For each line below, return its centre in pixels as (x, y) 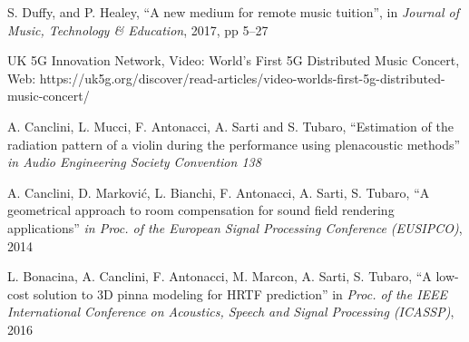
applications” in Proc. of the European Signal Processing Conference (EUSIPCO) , (235, 227)
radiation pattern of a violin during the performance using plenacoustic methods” (234, 144)
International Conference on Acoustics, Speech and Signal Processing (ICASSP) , (231, 312)
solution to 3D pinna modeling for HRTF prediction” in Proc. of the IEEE (240, 293)
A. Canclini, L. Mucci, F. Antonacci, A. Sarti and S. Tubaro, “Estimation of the (230, 126)
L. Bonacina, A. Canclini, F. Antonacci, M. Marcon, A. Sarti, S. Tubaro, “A (220, 276)
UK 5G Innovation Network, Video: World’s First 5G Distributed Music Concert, (234, 60)
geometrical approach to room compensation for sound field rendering (201, 210)
